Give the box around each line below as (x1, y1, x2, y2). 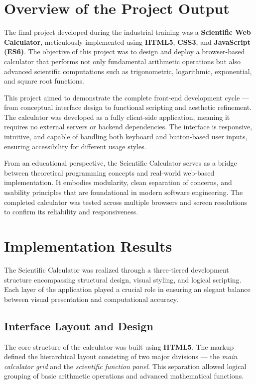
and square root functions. (4, 76, 84, 86)
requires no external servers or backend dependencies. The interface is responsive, (4, 121, 253, 132)
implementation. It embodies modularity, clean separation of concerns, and (4, 177, 232, 188)
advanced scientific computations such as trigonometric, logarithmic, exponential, (4, 66, 252, 76)
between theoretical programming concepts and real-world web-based (4, 167, 215, 178)
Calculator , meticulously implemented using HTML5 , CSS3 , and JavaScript (4, 36, 251, 47)
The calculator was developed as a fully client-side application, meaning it (4, 111, 230, 122)
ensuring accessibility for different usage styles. (4, 141, 146, 151)
